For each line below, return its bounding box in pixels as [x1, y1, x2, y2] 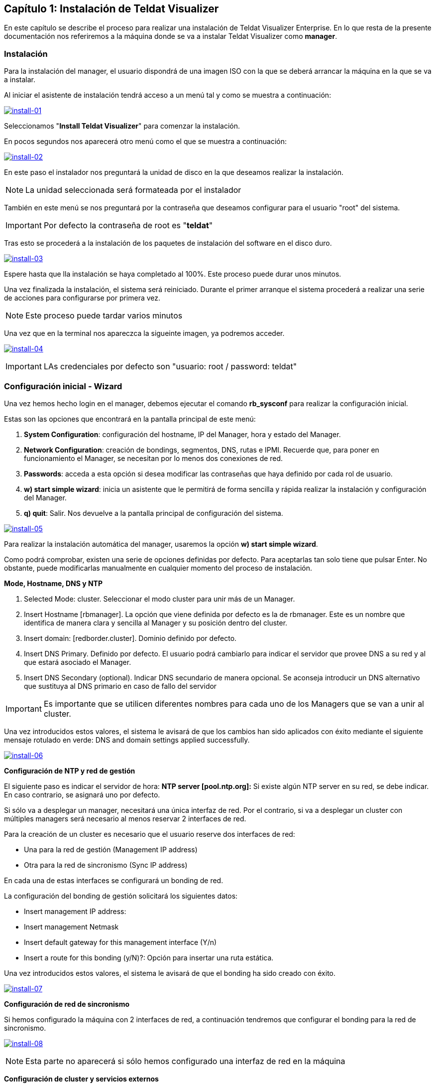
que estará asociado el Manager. [24, 657, 131, 666]
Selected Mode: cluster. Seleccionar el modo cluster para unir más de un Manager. [24, 594, 295, 603]
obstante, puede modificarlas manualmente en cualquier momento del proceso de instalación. [4, 563, 312, 572]
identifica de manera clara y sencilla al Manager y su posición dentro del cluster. [24, 618, 288, 627]
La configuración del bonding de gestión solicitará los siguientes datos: [4, 891, 238, 900]
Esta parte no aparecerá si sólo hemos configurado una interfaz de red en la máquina [25, 1056, 345, 1066]
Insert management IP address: [24, 907, 126, 916]
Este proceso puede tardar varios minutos [25, 311, 183, 321]
